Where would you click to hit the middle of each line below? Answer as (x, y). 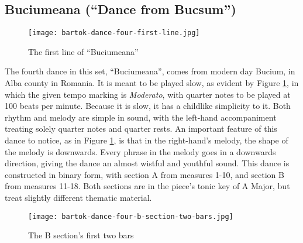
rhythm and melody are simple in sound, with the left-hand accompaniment (141, 117)
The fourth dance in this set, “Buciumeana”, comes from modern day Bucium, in (150, 71)
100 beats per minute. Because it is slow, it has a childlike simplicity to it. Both (148, 106)
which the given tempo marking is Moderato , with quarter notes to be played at (148, 94)
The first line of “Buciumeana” (83, 51)
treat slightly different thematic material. (78, 197)
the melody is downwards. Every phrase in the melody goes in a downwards (140, 151)
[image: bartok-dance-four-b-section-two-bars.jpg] (131, 216)
